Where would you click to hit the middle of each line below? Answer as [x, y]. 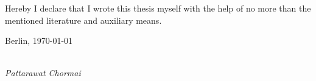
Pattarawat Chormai [43, 73]
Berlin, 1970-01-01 [39, 40]
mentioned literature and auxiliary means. [83, 20]
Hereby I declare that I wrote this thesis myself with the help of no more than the [158, 8]
